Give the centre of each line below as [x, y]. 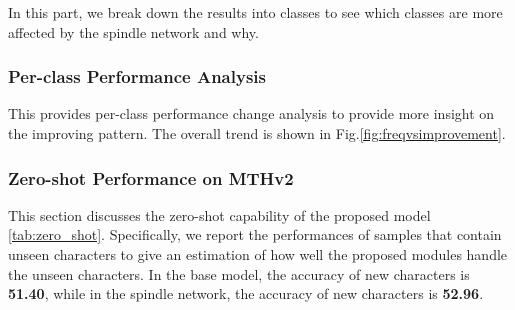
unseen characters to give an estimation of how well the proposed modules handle [258, 254]
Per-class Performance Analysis [137, 76]
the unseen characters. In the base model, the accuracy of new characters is [239, 273]
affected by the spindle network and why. [133, 31]
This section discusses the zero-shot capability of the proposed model [219, 214]
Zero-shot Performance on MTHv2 [151, 177]
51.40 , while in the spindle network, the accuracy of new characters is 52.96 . [246, 293]
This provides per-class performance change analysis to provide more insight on [251, 113]
